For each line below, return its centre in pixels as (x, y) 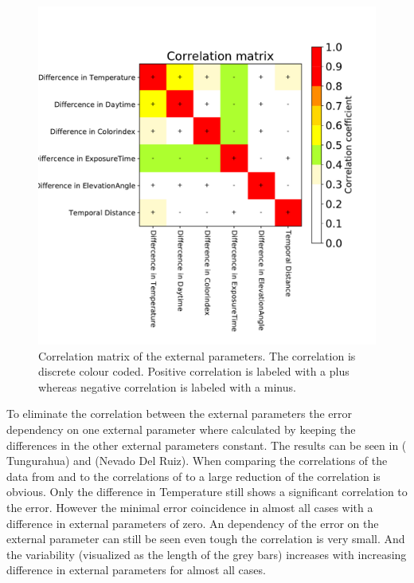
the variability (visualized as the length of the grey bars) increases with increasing (207, 554)
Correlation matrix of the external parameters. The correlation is (197, 355)
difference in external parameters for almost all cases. (136, 570)
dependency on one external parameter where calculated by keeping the (181, 429)
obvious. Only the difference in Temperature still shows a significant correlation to (207, 492)
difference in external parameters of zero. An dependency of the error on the (193, 523)
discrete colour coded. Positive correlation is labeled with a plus (194, 371)
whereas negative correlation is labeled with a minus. (167, 386)
